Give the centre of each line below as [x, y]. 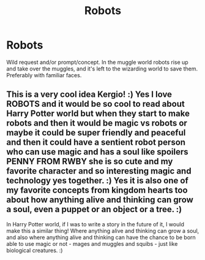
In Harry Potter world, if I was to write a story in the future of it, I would [95, 224]
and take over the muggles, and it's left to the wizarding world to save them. [102, 69]
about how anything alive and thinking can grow [100, 200]
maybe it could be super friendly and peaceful [96, 133]
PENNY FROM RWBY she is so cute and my [90, 162]
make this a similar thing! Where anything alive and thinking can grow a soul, [103, 231]
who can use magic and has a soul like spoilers [97, 152]
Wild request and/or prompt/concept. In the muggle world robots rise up [97, 62]
